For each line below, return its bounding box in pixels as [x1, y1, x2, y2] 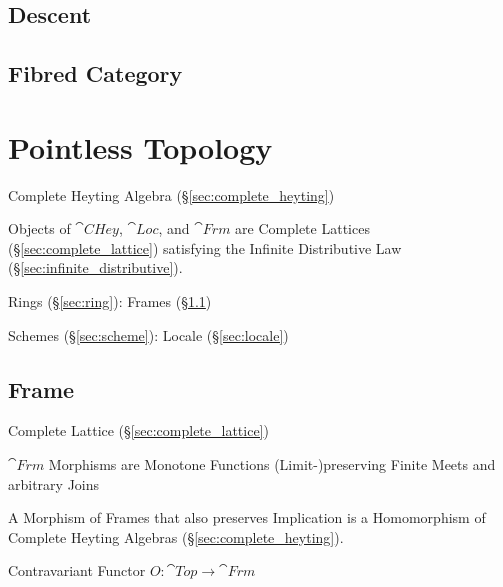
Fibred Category [8, 58, 183, 89]
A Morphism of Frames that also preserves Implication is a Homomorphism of [8, 507, 486, 528]
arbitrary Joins [8, 473, 100, 494]
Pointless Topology [8, 126, 273, 167]
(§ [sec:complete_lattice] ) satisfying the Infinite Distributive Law [8, 237, 402, 258]
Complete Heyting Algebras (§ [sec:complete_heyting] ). [8, 526, 344, 547]
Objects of [8, 218, 71, 239]
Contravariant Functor [8, 560, 146, 581]
